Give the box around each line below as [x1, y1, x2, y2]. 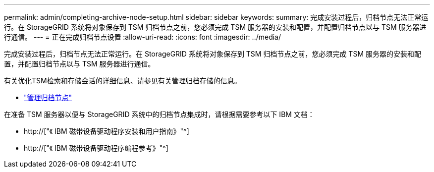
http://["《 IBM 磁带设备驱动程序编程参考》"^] [24, 144, 168, 152]
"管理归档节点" [24, 93, 72, 102]
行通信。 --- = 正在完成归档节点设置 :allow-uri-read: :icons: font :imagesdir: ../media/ [4, 33, 281, 41]
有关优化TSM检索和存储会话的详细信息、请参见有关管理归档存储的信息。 [4, 76, 241, 85]
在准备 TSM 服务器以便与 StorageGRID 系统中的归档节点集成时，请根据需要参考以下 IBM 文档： [4, 110, 315, 118]
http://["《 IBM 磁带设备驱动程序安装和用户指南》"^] [24, 127, 189, 135]
